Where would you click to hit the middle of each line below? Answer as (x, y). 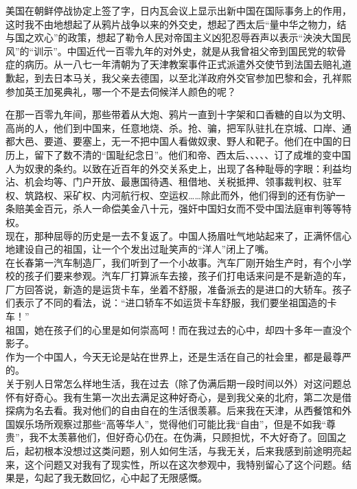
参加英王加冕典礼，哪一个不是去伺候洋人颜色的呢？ (121, 91)
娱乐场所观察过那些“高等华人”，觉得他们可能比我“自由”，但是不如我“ (171, 423)
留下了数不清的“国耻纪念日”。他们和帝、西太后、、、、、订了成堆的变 (183, 154)
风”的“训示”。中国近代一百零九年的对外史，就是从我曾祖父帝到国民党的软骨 (176, 50)
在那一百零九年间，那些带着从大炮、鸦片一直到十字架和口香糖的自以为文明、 (178, 114)
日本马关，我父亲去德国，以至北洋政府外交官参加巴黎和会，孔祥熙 (202, 77)
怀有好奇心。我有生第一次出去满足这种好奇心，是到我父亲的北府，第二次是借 (178, 397)
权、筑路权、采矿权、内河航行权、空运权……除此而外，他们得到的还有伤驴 (171, 195)
